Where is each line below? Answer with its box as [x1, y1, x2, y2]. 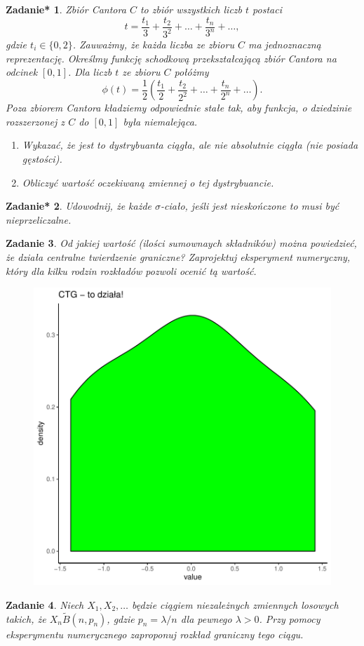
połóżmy [174, 65, 209, 79]
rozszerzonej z [6, 114, 65, 128]
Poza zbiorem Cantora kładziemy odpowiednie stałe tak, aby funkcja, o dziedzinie [6, 100, 352, 115]
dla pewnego [180, 611, 232, 626]
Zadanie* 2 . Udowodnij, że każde [6, 198, 152, 213]
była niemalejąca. [123, 114, 198, 128]
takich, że [6, 611, 46, 626]
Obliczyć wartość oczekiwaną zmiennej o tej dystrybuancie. [22, 175, 274, 189]
